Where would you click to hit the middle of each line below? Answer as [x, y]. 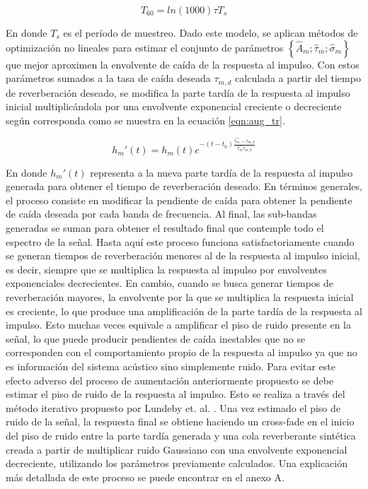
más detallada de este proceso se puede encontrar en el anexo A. [145, 477]
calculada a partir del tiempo [298, 78]
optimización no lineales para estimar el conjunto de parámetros [145, 47]
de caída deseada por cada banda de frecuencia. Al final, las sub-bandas [161, 214]
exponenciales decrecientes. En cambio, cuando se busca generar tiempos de [170, 283]
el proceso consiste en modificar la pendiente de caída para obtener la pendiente [179, 200]
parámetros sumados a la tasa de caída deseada [108, 78]
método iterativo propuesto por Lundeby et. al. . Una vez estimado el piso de [173, 407]
